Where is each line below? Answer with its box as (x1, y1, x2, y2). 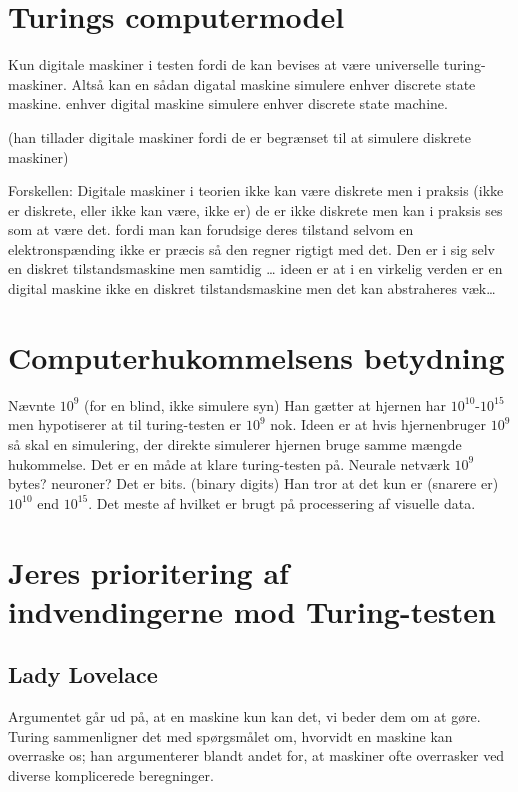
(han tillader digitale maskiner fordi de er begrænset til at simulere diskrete (8, 126, 471, 147)
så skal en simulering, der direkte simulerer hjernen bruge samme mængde (8, 433, 462, 454)
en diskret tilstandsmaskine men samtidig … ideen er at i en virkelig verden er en (8, 258, 503, 279)
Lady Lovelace (8, 659, 158, 690)
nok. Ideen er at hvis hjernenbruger (270, 414, 486, 435)
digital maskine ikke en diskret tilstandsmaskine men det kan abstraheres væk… (8, 278, 496, 299)
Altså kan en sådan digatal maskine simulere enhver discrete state (71, 73, 476, 94)
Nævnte (8, 394, 56, 415)
